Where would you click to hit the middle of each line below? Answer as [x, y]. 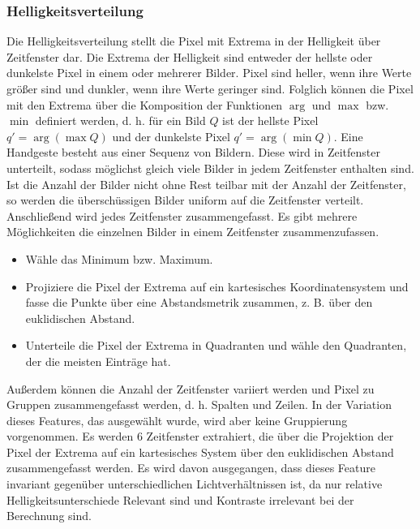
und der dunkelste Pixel [171, 136]
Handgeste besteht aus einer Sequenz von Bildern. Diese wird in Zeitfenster [193, 152]
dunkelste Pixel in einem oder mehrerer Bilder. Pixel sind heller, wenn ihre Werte [209, 73]
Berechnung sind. [49, 516]
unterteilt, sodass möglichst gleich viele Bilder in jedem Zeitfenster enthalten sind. [210, 168]
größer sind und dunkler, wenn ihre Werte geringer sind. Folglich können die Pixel [210, 88]
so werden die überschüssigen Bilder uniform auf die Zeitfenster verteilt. [185, 200]
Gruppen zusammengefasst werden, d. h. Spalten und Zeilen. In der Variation [199, 404]
